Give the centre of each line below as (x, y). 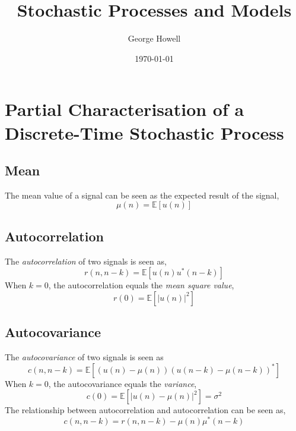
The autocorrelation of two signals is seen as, (86, 261)
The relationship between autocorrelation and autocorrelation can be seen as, (145, 410)
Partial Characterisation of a (125, 109)
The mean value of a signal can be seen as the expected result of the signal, (142, 195)
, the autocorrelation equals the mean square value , (141, 285)
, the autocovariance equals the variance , (122, 383)
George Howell (154, 38)
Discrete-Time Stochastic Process (144, 132)
